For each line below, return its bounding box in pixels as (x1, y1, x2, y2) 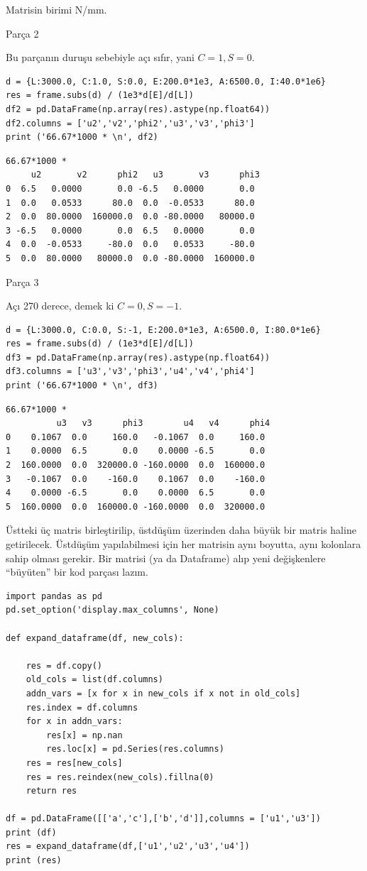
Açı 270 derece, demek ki (6, 298, 114, 313)
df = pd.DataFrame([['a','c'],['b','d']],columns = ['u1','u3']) (6, 814, 321, 824)
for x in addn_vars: (26, 716, 123, 727)
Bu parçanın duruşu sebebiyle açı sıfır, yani (6, 50, 195, 65)
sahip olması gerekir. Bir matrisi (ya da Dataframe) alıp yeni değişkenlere (6, 550, 326, 565)
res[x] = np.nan (46, 730, 123, 740)
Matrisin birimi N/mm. (6, 2, 107, 16)
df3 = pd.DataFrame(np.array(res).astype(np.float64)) (6, 352, 270, 363)
